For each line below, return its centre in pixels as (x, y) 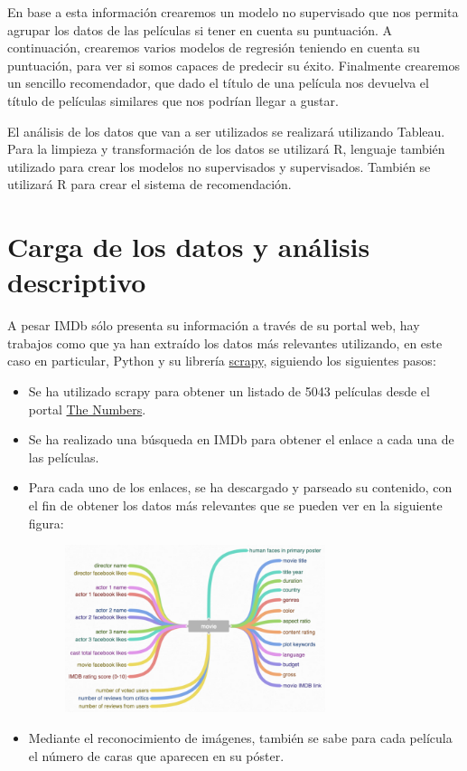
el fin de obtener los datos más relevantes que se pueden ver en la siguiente (235, 505)
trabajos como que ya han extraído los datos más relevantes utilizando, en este (225, 343)
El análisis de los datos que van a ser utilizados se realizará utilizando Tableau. (226, 131)
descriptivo (77, 282)
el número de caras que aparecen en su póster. (156, 755)
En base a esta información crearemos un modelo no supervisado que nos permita (233, 12)
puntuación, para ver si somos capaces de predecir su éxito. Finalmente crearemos (233, 65)
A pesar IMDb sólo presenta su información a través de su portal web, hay (214, 325)
